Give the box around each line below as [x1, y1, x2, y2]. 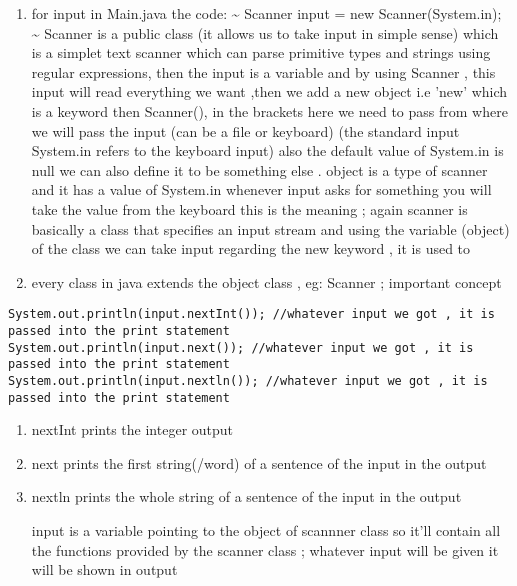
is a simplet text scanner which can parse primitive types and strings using [31, 42, 491, 63]
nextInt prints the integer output [31, 419, 234, 440]
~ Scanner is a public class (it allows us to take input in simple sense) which [31, 22, 499, 43]
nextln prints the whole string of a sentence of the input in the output [31, 486, 462, 507]
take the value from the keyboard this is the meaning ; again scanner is [31, 198, 468, 219]
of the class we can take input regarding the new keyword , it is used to [31, 238, 471, 259]
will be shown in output [31, 559, 178, 580]
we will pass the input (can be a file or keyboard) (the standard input [31, 120, 460, 141]
